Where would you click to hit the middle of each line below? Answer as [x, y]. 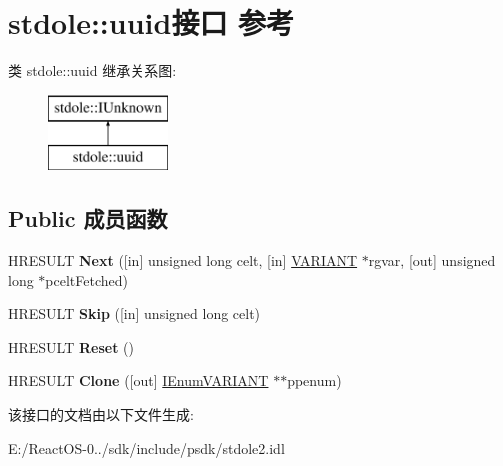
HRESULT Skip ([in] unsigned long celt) [134, 313]
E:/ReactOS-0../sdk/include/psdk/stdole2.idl [146, 447]
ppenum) [314, 380]
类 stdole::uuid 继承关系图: [92, 70]
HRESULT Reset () [71, 346]
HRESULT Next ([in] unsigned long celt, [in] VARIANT [183, 260]
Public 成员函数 [88, 218]
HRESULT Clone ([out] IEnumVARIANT [138, 380]
